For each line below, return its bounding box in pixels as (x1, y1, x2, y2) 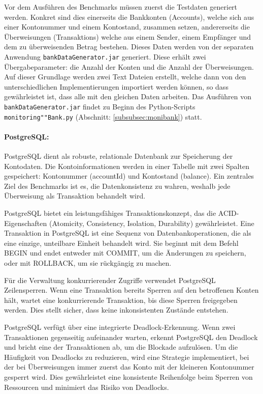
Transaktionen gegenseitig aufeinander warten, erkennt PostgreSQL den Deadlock (4, 331, 258, 342)
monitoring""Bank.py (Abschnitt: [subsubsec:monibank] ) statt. (4, 111, 202, 122)
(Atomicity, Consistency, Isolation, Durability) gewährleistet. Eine (49, 217, 254, 228)
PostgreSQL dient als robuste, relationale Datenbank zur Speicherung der (4, 151, 233, 161)
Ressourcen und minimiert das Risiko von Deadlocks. (4, 381, 169, 392)
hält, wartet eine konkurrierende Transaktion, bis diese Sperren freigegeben (4, 294, 238, 305)
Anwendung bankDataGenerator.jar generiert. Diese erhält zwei (4, 51, 206, 62)
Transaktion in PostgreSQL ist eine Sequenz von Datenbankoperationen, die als (4, 228, 251, 238)
